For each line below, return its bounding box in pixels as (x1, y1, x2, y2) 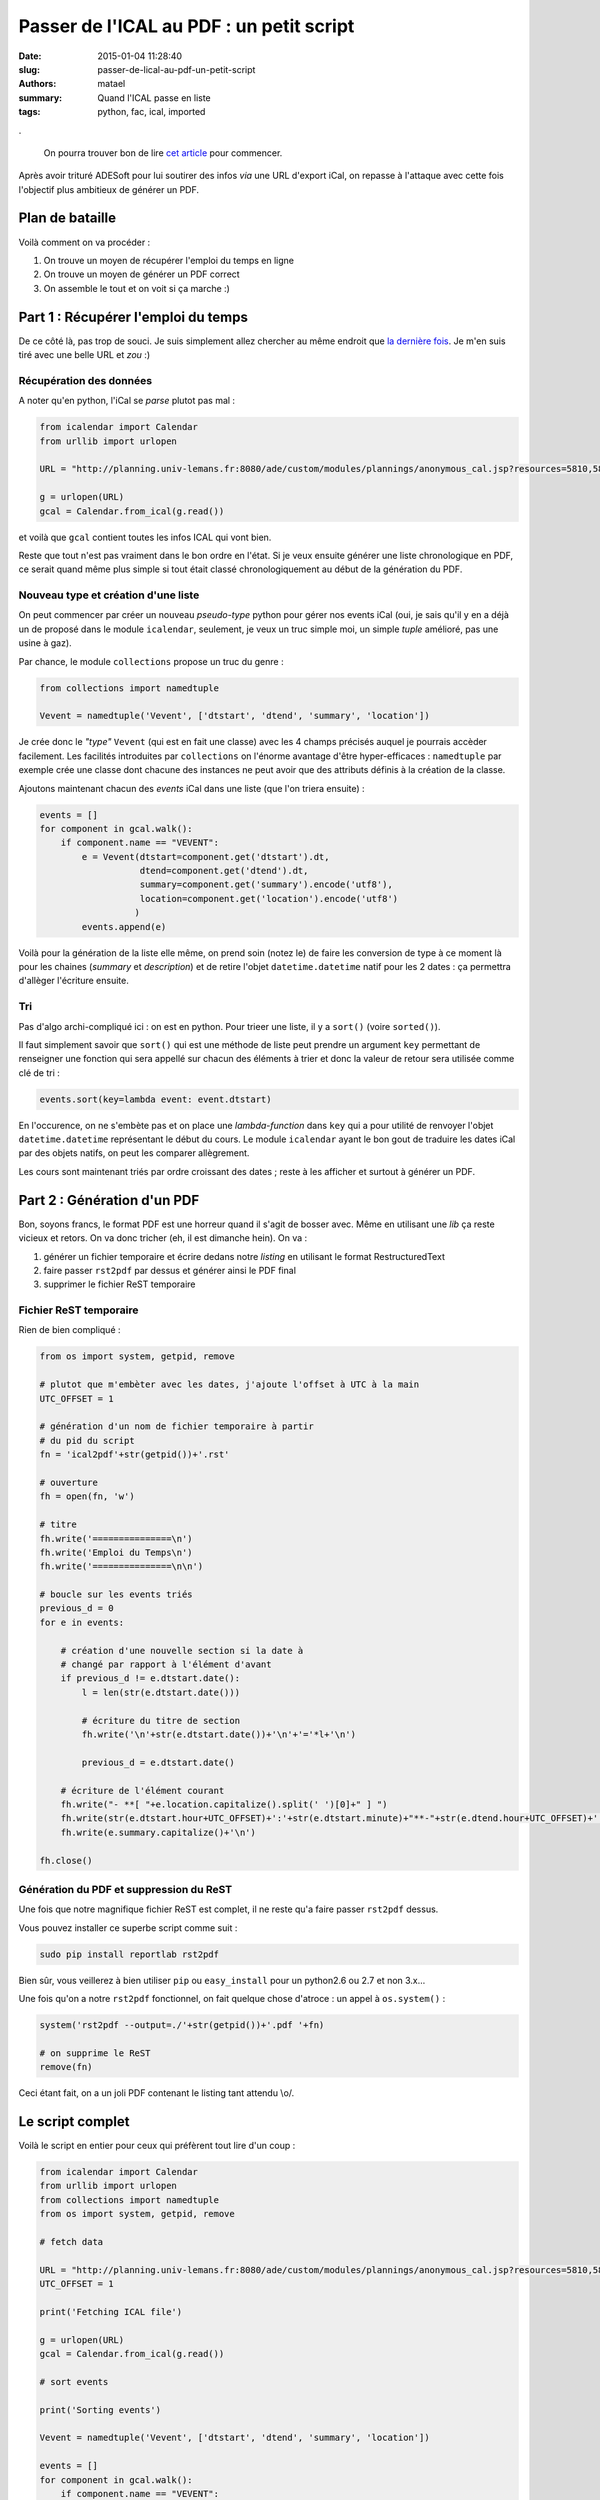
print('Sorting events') (39, 2404, 162, 2415)
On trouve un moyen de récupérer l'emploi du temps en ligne (43, 254, 295, 266)
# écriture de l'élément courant (60, 1785, 225, 1796)
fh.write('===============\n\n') (39, 1561, 204, 1572)
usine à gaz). (18, 637, 72, 649)
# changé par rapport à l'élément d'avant (60, 1659, 272, 1670)
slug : (18, 63, 40, 75)
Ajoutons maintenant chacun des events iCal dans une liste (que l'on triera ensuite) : (18, 782, 365, 794)
